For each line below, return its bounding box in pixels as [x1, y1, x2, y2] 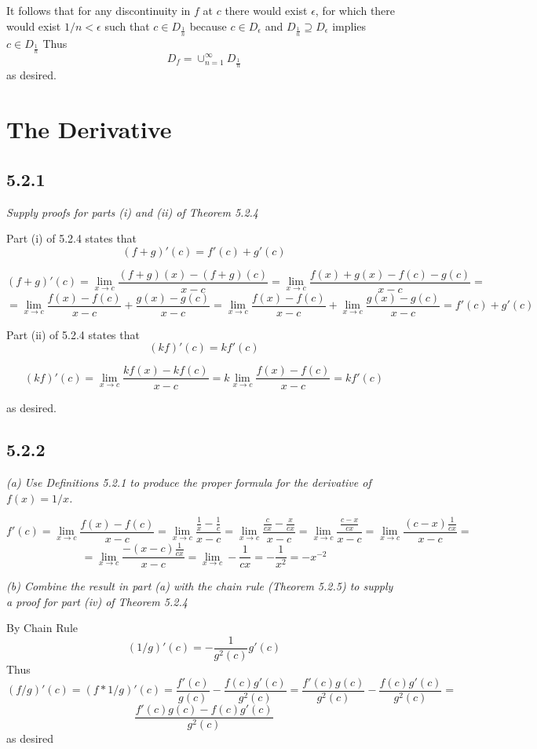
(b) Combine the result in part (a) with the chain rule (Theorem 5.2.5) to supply [6, 578, 393, 594]
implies [332, 17, 367, 34]
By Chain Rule [6, 619, 78, 636]
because [189, 17, 227, 34]
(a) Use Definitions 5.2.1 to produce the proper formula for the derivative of [6, 474, 371, 491]
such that [104, 17, 150, 34]
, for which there [315, 2, 396, 18]
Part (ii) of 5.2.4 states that [6, 326, 140, 342]
